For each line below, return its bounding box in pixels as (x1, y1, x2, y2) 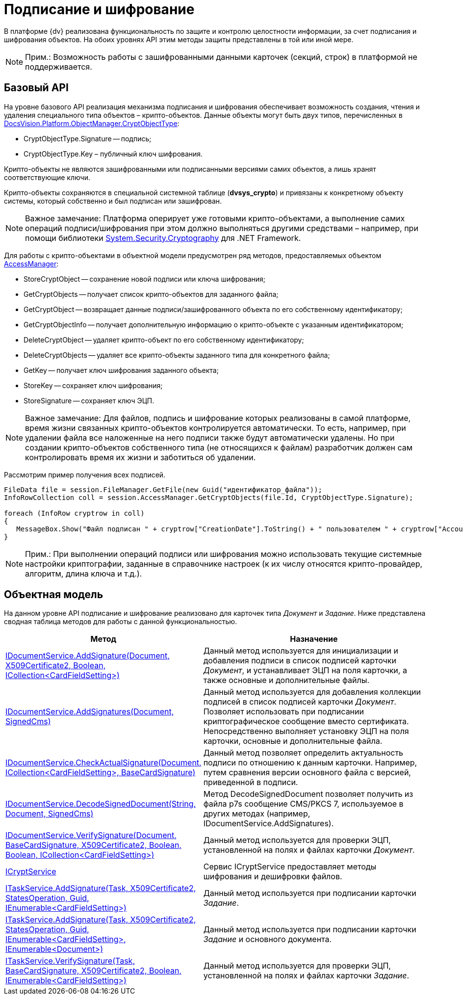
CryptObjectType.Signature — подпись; (24, 134, 152, 143)
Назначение (290, 634, 338, 644)
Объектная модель (4, 588, 103, 601)
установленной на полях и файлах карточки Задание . (203, 971, 410, 981)
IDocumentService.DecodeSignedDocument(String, (5, 799, 196, 809)
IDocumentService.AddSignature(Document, (5, 651, 170, 661)
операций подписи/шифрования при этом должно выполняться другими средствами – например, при (25, 223, 418, 233)
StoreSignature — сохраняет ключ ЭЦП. (24, 396, 154, 405)
